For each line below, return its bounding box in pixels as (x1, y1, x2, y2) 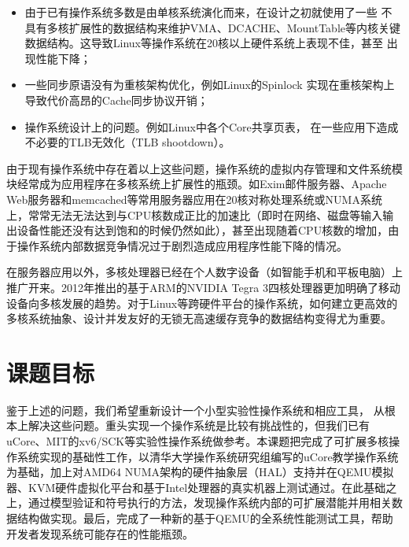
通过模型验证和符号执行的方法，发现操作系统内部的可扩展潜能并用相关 (28, 494, 392, 511)
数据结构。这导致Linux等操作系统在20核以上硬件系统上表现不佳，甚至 (24, 35, 384, 51)
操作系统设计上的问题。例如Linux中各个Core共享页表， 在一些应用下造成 (24, 118, 399, 135)
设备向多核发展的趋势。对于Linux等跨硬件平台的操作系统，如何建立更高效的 (6, 294, 398, 311)
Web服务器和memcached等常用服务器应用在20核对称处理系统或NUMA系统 (6, 190, 382, 207)
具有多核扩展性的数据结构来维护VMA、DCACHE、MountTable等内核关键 (24, 19, 400, 35)
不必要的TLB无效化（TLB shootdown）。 (24, 134, 230, 150)
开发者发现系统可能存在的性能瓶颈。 (6, 525, 193, 541)
